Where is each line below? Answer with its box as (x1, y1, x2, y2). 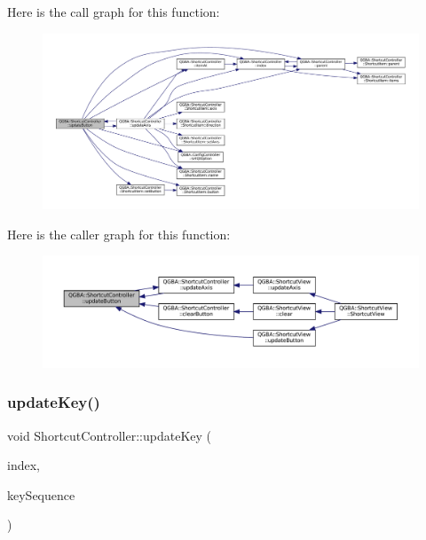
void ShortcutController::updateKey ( (7, 426, 212, 444)
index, (7, 456, 40, 474)
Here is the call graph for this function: (7, 3, 220, 20)
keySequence (7, 485, 75, 504)
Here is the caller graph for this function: (7, 224, 231, 243)
